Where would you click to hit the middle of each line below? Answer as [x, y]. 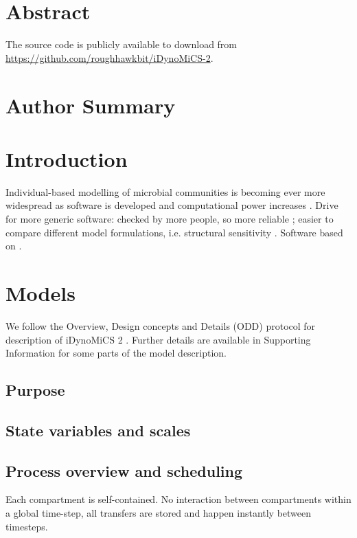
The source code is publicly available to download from [122, 44]
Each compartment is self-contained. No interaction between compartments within [178, 499]
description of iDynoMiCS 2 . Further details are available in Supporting [158, 339]
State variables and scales [98, 430]
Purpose [35, 390]
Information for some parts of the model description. [116, 353]
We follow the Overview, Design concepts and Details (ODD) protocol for [161, 325]
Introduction [67, 158]
